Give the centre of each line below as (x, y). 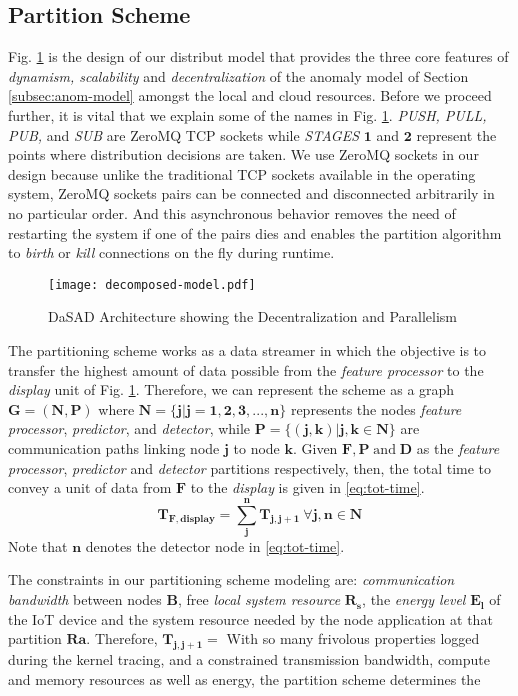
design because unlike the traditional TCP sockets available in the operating (242, 173)
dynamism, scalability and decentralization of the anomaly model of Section (238, 75)
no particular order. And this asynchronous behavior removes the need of (232, 212)
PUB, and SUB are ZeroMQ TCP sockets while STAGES (184, 134)
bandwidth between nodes (85, 599)
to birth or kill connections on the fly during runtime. (171, 252)
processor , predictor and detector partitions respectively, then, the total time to (250, 467)
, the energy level (414, 599)
